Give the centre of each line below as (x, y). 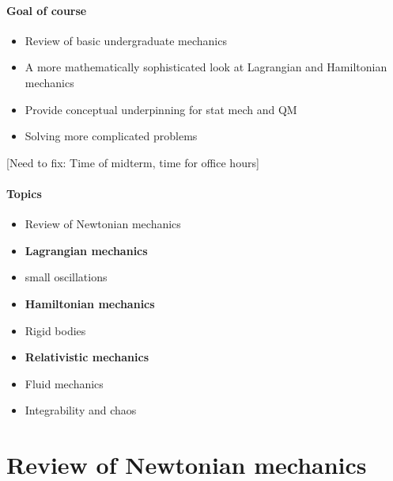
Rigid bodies (55, 330)
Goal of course (47, 10)
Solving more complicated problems (111, 136)
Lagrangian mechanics (86, 250)
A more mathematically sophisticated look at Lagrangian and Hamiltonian (206, 67)
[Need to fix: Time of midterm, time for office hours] (133, 162)
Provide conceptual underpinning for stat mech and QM (161, 109)
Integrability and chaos (81, 410)
